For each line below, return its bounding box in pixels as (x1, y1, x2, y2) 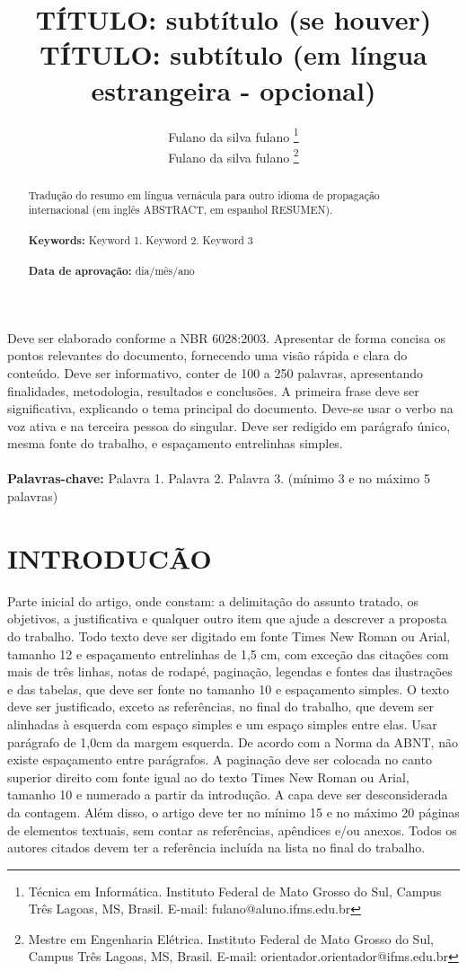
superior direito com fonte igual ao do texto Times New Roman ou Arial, (7, 767, 410, 786)
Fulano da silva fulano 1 (168, 124, 299, 146)
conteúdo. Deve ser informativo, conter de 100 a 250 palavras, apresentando (7, 363, 423, 382)
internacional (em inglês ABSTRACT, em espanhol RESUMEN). (28, 202, 333, 217)
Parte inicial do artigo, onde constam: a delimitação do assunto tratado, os (7, 591, 419, 610)
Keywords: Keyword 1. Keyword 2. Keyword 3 (28, 232, 253, 248)
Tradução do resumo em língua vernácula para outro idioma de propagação (28, 187, 380, 202)
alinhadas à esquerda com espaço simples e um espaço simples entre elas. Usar (7, 714, 437, 733)
